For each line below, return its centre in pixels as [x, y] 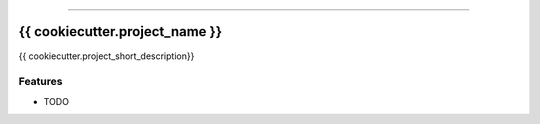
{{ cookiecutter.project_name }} [120, 31]
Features [40, 82]
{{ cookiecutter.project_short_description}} [106, 56]
